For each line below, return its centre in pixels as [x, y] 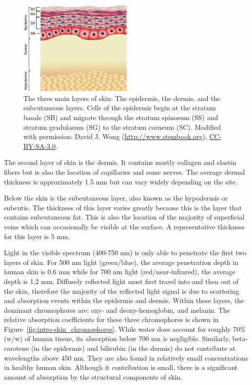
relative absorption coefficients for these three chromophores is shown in [111, 319]
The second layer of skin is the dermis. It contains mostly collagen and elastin [120, 162]
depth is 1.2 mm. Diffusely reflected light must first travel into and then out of [121, 281]
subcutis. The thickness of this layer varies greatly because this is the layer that [123, 207]
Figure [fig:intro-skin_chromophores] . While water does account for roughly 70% [125, 329]
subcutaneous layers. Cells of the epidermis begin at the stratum [120, 108]
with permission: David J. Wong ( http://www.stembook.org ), [115, 136]
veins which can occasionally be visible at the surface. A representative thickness [124, 226]
